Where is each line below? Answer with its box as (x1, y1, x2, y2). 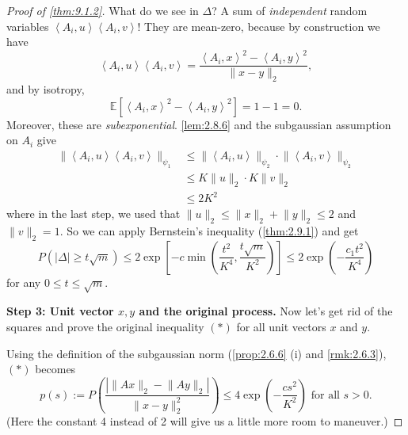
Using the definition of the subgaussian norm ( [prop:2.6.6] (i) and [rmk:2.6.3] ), (6, 345, 387, 361)
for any (6, 273, 41, 290)
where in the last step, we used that (6, 205, 181, 222)
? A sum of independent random (212, 2, 368, 18)
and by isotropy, (6, 81, 85, 97)
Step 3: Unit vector (6, 303, 114, 319)
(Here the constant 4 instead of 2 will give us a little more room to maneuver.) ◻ (6, 413, 403, 429)
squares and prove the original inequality (6, 319, 204, 335)
